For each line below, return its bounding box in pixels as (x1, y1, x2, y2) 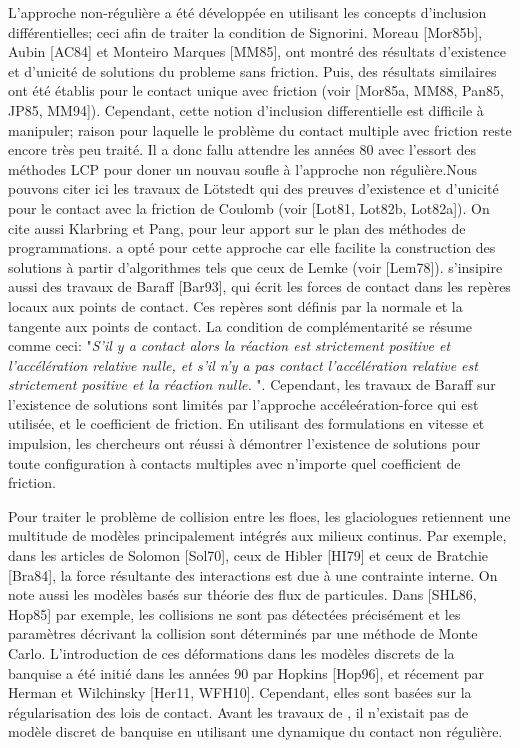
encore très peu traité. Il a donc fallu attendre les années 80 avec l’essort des (8, 139, 477, 160)
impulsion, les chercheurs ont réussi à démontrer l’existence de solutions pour (8, 433, 481, 454)
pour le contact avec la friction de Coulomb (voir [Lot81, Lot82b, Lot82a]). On (8, 197, 490, 218)
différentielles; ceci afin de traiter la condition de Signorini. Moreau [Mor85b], (8, 21, 483, 42)
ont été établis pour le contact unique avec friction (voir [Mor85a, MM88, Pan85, (8, 80, 504, 101)
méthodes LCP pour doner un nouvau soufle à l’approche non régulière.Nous (8, 158, 478, 179)
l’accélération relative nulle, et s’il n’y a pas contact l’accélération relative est (8, 354, 478, 375)
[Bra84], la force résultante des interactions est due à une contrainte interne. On (8, 564, 498, 585)
